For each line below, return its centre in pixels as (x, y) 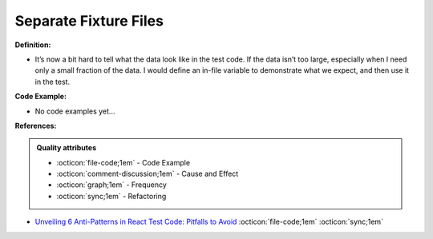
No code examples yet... (75, 111)
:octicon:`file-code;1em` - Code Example (123, 162)
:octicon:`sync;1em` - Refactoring (111, 196)
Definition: (33, 45)
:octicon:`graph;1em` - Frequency (112, 185)
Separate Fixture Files (89, 21)
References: (36, 125)
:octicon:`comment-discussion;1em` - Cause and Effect (148, 174)
